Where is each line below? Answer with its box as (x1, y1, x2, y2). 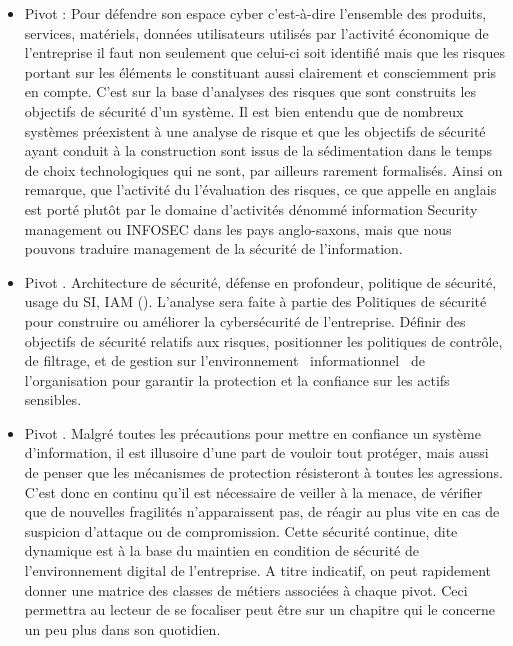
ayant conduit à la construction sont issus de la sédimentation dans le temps (24, 140, 493, 161)
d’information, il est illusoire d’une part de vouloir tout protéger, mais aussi (24, 442, 489, 463)
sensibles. (24, 389, 82, 410)
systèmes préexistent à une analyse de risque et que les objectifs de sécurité (24, 120, 486, 141)
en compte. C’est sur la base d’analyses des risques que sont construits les (24, 81, 477, 102)
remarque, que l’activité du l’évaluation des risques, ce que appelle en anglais (24, 179, 497, 200)
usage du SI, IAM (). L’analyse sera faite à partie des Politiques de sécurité (24, 291, 487, 312)
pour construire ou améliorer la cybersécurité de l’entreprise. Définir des (24, 310, 466, 331)
